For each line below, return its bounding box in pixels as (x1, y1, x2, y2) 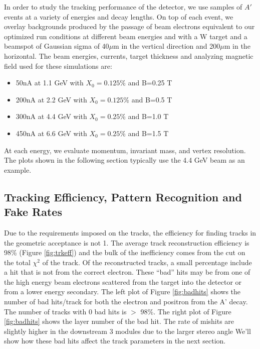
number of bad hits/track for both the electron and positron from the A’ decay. (4, 296, 248, 307)
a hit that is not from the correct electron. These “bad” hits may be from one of (4, 267, 250, 277)
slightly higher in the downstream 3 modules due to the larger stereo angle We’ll (4, 325, 251, 336)
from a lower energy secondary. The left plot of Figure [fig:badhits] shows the (4, 286, 241, 297)
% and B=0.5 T (123, 94, 172, 104)
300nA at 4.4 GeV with (16, 111, 87, 122)
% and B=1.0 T (120, 111, 169, 122)
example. (4, 164, 32, 175)
